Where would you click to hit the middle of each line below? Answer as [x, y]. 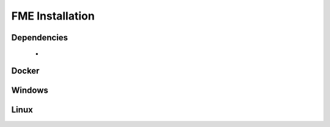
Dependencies [40, 38]
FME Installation [53, 16]
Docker [25, 71]
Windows [30, 91]
